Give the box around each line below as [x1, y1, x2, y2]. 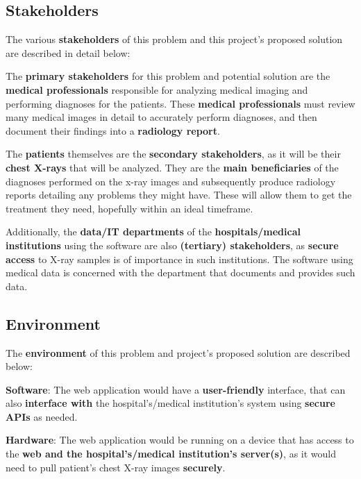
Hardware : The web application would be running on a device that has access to [6, 432, 354, 447]
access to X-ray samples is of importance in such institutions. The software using [6, 251, 353, 266]
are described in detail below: [6, 45, 131, 60]
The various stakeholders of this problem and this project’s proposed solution [6, 32, 343, 47]
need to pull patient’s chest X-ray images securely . [6, 460, 226, 474]
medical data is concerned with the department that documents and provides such [6, 265, 355, 280]
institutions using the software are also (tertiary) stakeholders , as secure [6, 237, 339, 252]
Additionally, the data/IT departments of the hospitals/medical [6, 224, 301, 239]
